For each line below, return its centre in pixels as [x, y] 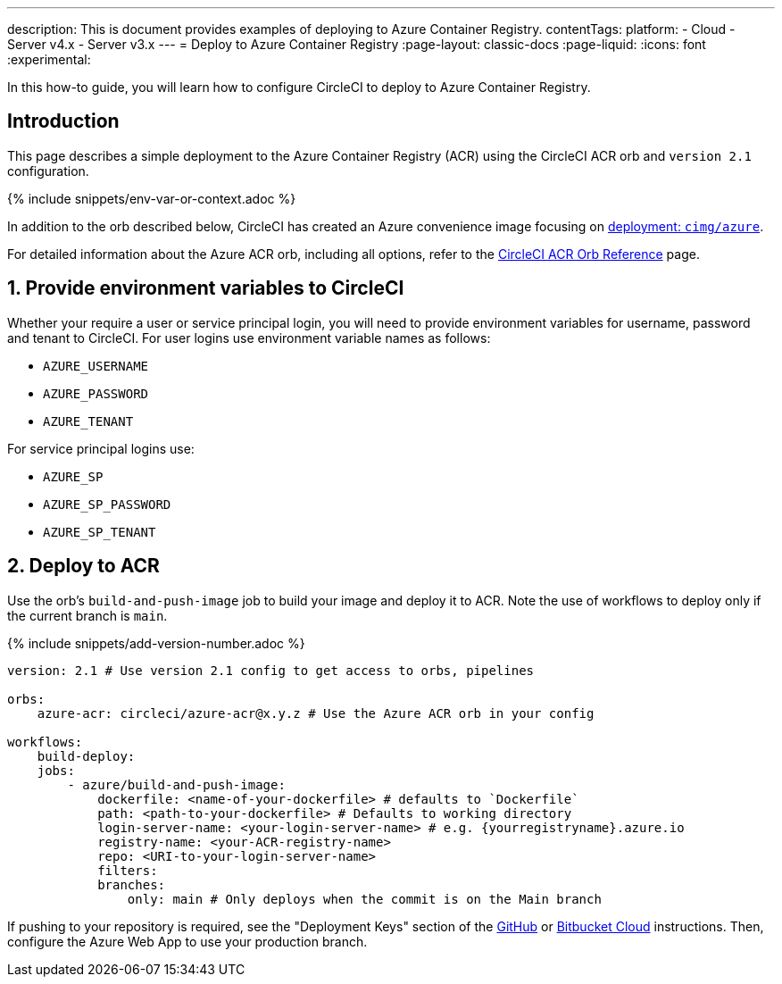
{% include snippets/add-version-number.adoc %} [156, 643]
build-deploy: [86, 756]
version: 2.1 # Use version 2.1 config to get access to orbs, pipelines [271, 670]
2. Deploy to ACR [83, 566]
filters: [128, 870]
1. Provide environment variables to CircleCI [206, 288]
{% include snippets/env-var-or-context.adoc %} [152, 198]
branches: [132, 884]
